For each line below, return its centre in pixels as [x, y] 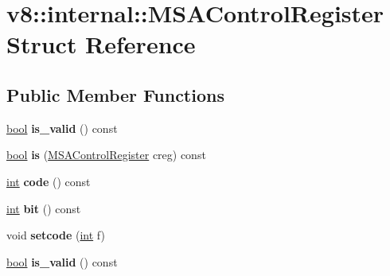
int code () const [49, 181]
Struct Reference [101, 44]
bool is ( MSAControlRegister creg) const [106, 155]
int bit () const [44, 208]
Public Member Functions [115, 94]
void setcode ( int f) [56, 235]
